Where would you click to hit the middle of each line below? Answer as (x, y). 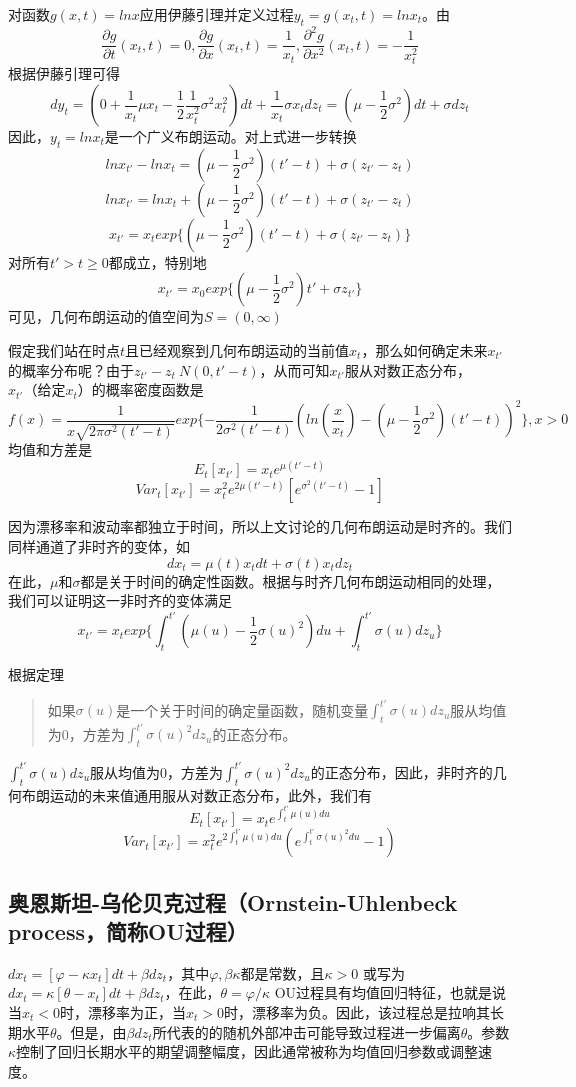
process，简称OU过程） (128, 930)
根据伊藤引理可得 (64, 73)
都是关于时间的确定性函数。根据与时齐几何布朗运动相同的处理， (290, 580)
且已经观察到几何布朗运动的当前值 (237, 350)
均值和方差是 (50, 449)
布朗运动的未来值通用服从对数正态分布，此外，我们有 (196, 794)
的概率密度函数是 (147, 389)
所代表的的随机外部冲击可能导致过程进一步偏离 (306, 1031)
